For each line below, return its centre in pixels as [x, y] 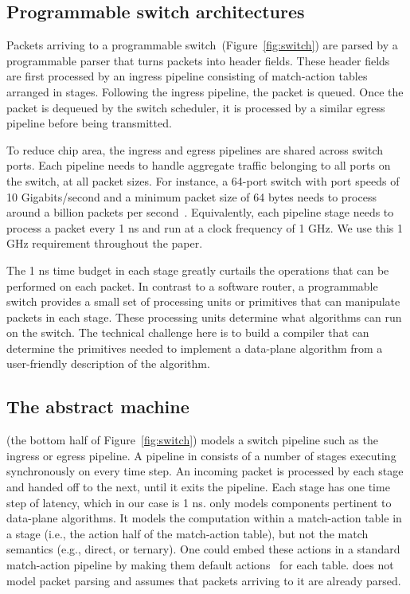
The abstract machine [98, 406]
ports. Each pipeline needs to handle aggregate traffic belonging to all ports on [199, 165]
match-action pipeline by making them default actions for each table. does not [200, 565]
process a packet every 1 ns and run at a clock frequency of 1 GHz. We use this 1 [205, 227]
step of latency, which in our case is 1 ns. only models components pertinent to [199, 502]
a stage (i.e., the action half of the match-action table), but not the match [187, 533]
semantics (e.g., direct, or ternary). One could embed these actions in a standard [203, 549]
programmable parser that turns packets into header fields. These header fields [198, 60]
